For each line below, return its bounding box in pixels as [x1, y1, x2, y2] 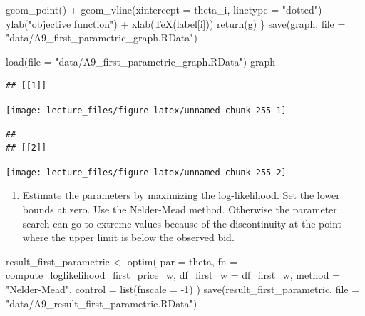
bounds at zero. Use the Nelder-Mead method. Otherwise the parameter [22, 202, 337, 217]
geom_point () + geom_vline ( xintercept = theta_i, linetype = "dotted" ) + [6, 2, 334, 16]
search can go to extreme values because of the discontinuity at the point [22, 215, 341, 230]
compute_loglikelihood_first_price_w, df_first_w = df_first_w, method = [6, 267, 341, 282]
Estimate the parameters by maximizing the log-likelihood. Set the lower [22, 188, 340, 203]
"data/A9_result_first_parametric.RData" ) [6, 295, 197, 310]
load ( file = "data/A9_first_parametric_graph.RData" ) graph [6, 53, 275, 68]
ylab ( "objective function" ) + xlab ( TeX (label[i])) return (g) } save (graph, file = [6, 16, 346, 31]
